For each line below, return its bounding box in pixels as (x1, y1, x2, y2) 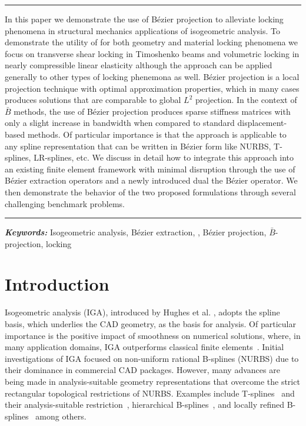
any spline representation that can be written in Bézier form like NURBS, (5, 139, 271, 152)
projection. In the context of (195, 94, 297, 106)
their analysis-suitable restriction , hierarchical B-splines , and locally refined (5, 398, 284, 411)
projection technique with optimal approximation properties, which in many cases (5, 82, 300, 94)
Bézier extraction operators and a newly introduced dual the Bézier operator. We (5, 174, 298, 187)
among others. (35, 410, 87, 422)
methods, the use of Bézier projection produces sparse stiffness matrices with (14, 105, 291, 117)
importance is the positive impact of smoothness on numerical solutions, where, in (5, 329, 301, 341)
